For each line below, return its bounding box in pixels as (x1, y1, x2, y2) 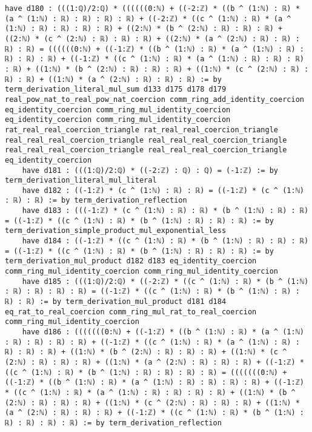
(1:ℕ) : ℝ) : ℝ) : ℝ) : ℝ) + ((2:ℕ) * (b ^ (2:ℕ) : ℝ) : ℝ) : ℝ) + (5, 24, 283, 33)
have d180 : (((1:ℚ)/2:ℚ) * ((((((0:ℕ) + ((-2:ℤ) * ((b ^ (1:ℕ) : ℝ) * (5, 4, 300, 13)
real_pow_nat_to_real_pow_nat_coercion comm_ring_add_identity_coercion (5, 95, 304, 104)
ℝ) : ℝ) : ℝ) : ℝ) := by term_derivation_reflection (5, 418, 222, 427)
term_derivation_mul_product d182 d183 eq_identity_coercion (5, 257, 257, 266)
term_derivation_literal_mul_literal (5, 176, 157, 185)
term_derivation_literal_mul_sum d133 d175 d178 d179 (5, 85, 227, 94)
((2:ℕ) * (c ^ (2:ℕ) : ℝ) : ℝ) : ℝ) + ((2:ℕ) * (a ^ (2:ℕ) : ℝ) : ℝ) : (5, 34, 300, 43)
